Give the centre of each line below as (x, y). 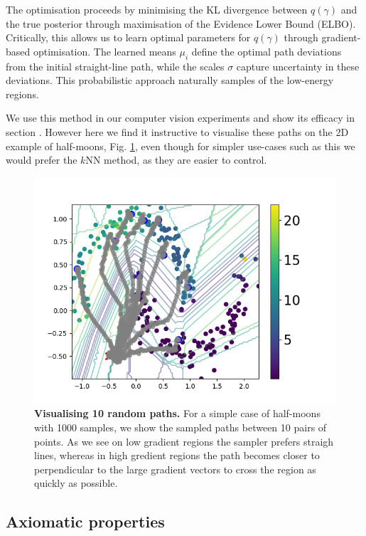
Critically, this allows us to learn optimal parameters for (128, 37)
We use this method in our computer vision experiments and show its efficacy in (180, 118)
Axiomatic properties (85, 521)
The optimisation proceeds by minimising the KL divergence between (157, 9)
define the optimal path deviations (267, 51)
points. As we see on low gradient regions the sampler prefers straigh (184, 441)
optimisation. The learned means (104, 51)
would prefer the (42, 160)
